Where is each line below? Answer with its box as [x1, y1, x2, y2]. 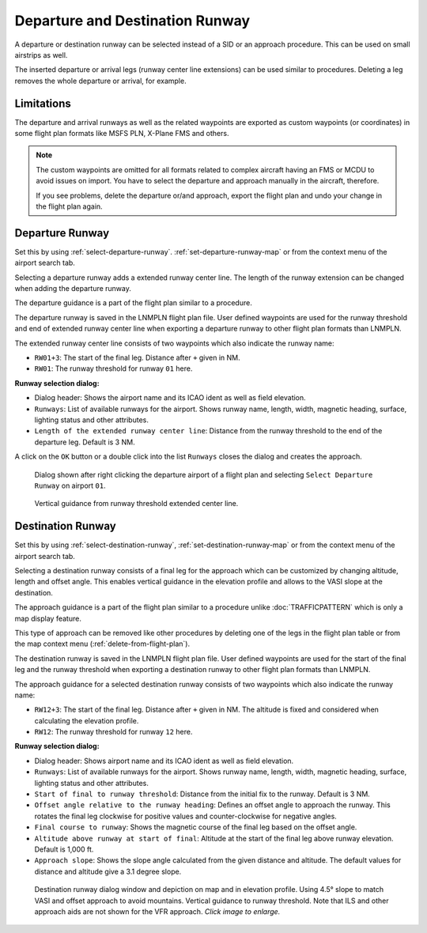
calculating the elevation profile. [34, 716, 139, 725]
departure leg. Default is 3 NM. [34, 437, 135, 447]
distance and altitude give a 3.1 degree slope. [34, 867, 182, 876]
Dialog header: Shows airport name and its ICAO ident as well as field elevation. [34, 756, 294, 765]
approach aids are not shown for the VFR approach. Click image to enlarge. [34, 906, 281, 916]
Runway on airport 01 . [34, 481, 106, 490]
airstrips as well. [14, 50, 68, 59]
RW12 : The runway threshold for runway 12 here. [34, 727, 193, 737]
